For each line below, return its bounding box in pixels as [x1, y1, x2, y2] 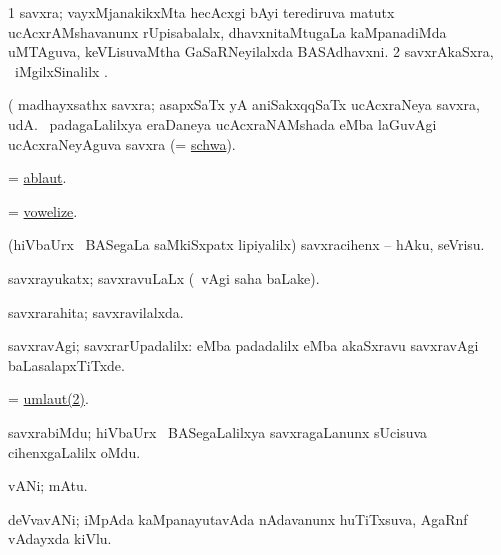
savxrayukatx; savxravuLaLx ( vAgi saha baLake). [8, 267, 320, 288]
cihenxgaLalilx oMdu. [8, 441, 141, 462]
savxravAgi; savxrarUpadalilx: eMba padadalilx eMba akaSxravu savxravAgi [8, 335, 479, 356]
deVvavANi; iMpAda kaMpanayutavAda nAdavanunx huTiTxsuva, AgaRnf [8, 508, 468, 529]
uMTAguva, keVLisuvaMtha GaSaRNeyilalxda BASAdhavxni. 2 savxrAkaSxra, [8, 41, 494, 62]
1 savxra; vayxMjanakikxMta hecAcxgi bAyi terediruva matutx [8, 2, 395, 22]
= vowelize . [8, 200, 78, 221]
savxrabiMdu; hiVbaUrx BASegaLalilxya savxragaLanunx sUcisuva [8, 421, 428, 442]
